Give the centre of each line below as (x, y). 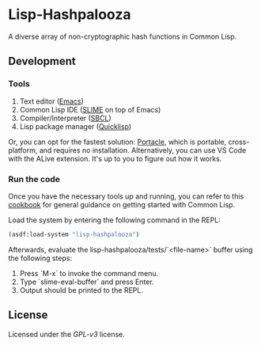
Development (42, 61)
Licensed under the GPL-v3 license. (66, 334)
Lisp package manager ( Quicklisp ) (76, 126)
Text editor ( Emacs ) (52, 101)
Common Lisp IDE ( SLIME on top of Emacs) (90, 109)
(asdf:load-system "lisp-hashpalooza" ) (74, 234)
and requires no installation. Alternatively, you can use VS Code (143, 150)
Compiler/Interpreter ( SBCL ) (66, 118)
